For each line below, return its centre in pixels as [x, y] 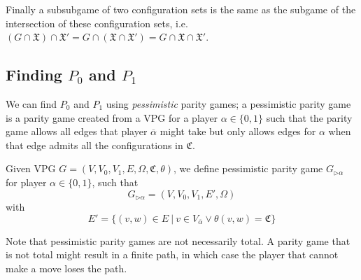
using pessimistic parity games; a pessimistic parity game [228, 103]
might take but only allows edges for [238, 131]
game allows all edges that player [77, 131]
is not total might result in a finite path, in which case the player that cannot [172, 254]
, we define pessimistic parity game [248, 168]
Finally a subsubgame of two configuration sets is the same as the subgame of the [181, 9]
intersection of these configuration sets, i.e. [97, 23]
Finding [34, 75]
